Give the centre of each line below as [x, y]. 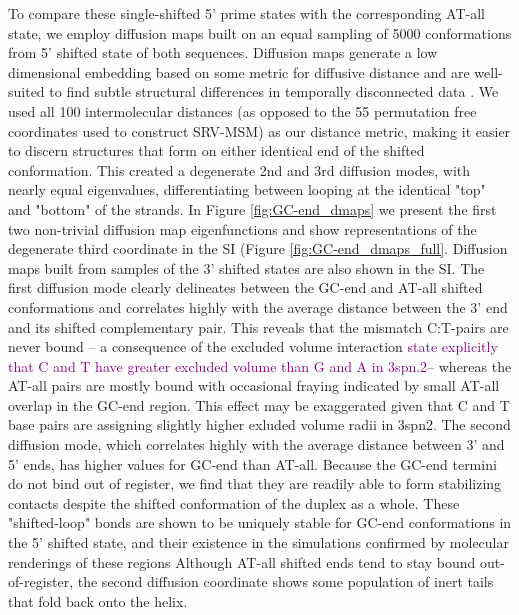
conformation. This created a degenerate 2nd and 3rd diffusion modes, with [239, 169]
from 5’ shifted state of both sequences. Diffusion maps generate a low [223, 52]
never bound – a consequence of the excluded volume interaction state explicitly [253, 346]
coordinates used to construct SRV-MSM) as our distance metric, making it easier [259, 130]
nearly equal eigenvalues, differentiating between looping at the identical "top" [247, 189]
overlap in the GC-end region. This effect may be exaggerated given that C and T [259, 404]
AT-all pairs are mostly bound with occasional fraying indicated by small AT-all [254, 385]
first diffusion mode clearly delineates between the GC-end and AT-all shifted [245, 287]
